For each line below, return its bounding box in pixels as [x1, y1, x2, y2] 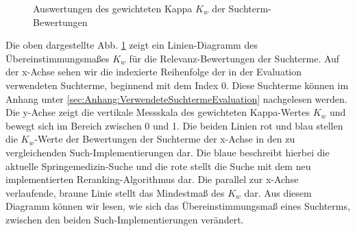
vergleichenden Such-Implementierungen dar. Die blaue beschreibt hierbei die [5, 145, 330, 159]
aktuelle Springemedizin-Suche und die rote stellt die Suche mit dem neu [5, 158, 311, 173]
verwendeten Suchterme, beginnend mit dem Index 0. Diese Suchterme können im [5, 77, 349, 92]
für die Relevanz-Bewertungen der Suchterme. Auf [129, 51, 340, 65]
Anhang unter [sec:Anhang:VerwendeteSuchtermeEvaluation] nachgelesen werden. [5, 91, 347, 106]
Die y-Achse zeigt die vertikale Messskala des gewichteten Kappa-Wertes [5, 105, 310, 119]
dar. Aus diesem [244, 185, 312, 199]
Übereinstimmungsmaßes [5, 51, 110, 65]
